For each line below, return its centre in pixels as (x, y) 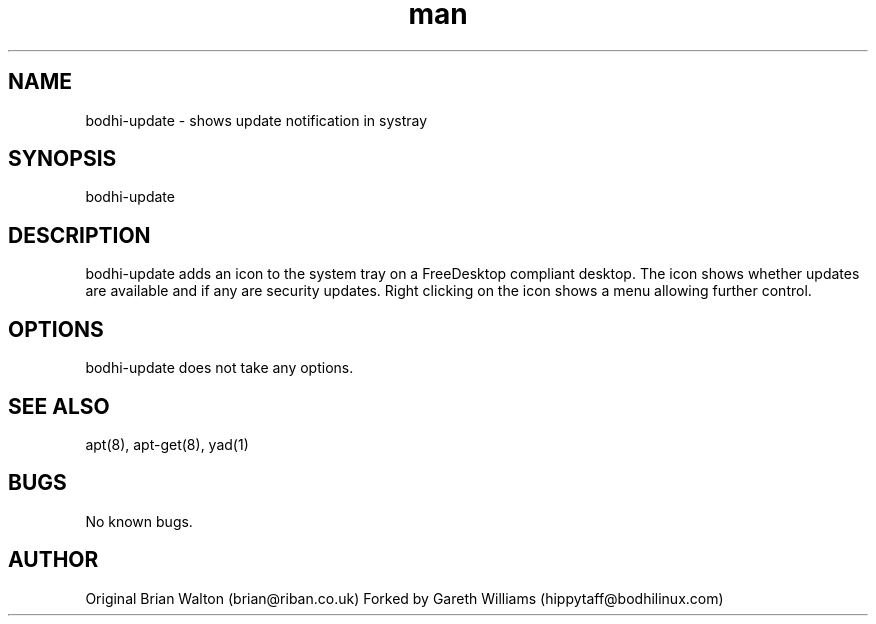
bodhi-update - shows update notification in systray (256, 120)
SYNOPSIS (62, 159)
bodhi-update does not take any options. (219, 368)
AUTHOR (53, 560)
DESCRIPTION (79, 235)
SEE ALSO (59, 406)
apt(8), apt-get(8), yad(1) (167, 444)
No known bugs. (139, 521)
